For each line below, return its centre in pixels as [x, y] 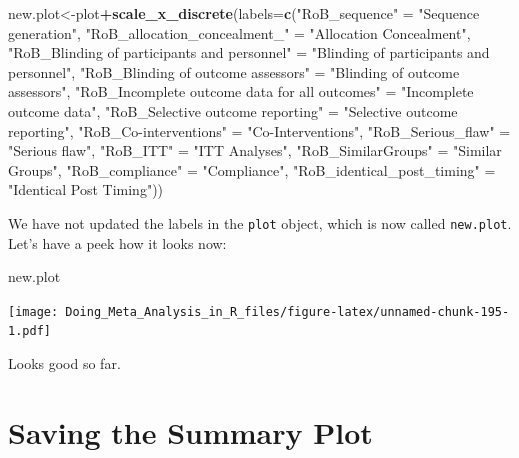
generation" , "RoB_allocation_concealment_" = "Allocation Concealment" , [239, 32]
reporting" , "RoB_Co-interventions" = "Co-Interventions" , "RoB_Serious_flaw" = [259, 130]
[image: [33, 311]
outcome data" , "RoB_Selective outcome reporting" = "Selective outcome [233, 110]
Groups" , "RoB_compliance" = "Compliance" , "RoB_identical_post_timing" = [252, 169]
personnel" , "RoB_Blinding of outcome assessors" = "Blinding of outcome [234, 71]
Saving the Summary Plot [190, 431]
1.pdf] [29, 331]
